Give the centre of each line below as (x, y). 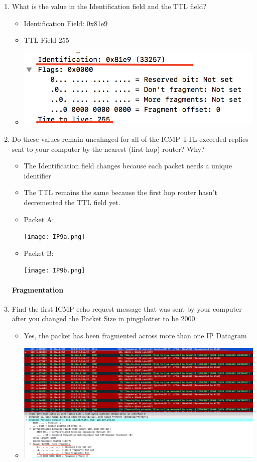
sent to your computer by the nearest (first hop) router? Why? (108, 149)
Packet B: (39, 253)
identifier (37, 175)
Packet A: (39, 219)
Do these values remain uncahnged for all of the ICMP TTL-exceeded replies (130, 139)
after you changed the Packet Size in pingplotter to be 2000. (104, 318)
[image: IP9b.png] (54, 271)
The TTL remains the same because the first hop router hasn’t (120, 192)
